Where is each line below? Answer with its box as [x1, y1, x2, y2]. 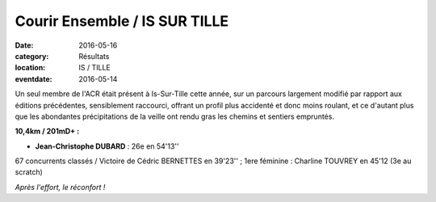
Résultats [78, 51, 110, 61]
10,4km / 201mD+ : [15, 126, 80, 137]
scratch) [15, 167, 44, 177]
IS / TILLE [78, 63, 111, 73]
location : [15, 63, 46, 73]
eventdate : [15, 74, 52, 84]
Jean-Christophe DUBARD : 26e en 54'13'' [35, 141, 179, 151]
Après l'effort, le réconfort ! [15, 182, 106, 191]
